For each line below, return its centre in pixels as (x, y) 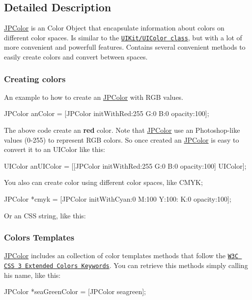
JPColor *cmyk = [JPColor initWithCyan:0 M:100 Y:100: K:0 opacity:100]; (118, 199)
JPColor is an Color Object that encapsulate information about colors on (114, 28)
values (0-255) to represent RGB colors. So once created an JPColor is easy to (122, 139)
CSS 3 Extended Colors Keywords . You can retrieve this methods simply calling (126, 265)
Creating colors (35, 78)
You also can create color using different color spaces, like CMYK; (103, 182)
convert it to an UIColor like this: (55, 149)
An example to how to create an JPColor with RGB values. (94, 97)
